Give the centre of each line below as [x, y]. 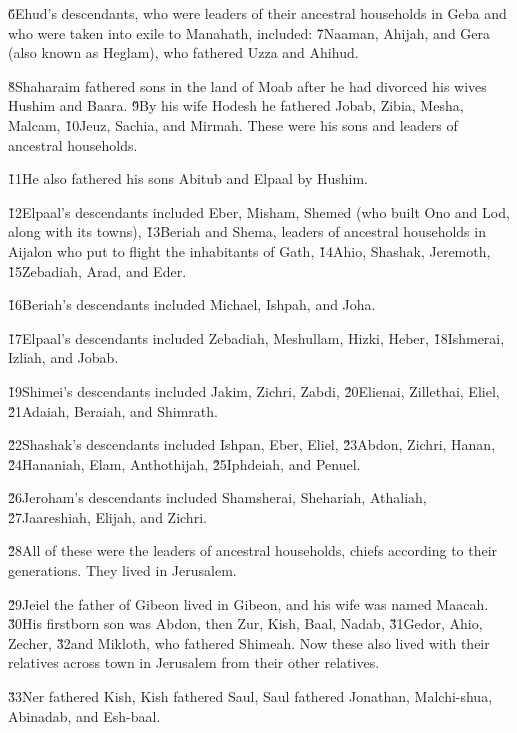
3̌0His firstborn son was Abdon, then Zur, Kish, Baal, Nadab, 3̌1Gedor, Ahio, [245, 623]
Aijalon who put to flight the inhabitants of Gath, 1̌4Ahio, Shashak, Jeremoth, [249, 250]
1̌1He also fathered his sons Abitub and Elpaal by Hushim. [188, 178]
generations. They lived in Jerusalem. [122, 570]
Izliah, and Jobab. [63, 357]
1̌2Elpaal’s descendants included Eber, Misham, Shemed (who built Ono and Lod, [259, 211]
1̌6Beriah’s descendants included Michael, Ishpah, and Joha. [192, 304]
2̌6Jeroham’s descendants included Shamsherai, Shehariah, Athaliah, [217, 497]
